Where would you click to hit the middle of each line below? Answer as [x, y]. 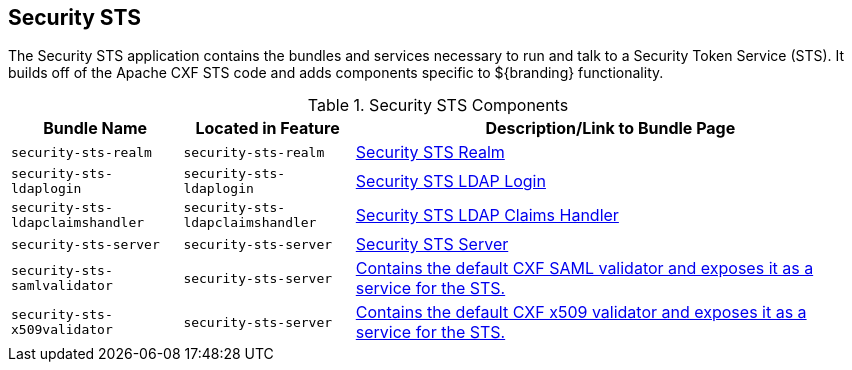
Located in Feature [267, 128]
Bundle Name [95, 128]
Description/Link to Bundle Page [610, 128]
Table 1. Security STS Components [438, 105]
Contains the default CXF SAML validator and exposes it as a [584, 268]
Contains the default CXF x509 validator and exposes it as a [581, 312]
